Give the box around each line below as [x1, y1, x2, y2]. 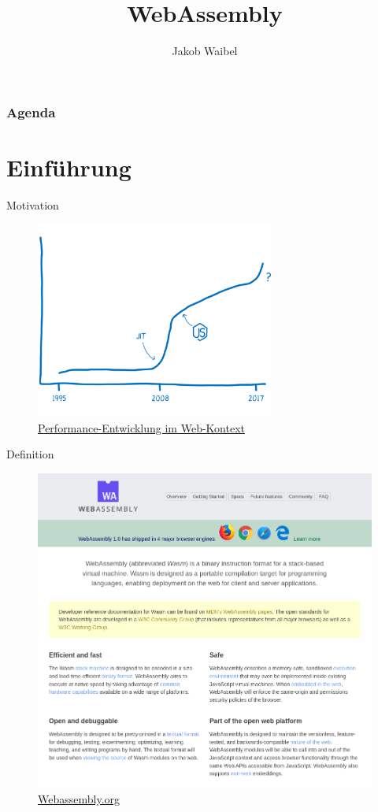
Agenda [6, 102, 56, 121]
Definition [6, 446, 54, 462]
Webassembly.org [38, 791, 120, 807]
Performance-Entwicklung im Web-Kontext [38, 419, 245, 436]
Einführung [6, 150, 132, 183]
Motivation [6, 196, 59, 213]
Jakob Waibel [172, 43, 238, 59]
